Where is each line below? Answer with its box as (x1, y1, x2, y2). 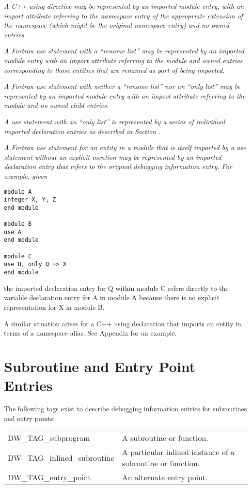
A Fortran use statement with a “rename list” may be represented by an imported (4, 46, 244, 56)
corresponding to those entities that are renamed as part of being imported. (4, 65, 225, 75)
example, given (4, 170, 47, 181)
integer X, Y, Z (4, 196, 56, 203)
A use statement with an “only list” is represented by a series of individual (4, 116, 225, 126)
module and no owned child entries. (4, 100, 109, 110)
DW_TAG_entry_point (8, 472, 91, 483)
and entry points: (4, 413, 55, 423)
